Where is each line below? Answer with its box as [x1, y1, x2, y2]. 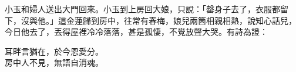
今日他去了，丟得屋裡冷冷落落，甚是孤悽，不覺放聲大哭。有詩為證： [5, 26, 268, 38]
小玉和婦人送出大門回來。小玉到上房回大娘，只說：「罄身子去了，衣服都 [5, 3, 280, 15]
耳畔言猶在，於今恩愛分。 [5, 45, 103, 57]
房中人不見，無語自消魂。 [5, 56, 103, 69]
